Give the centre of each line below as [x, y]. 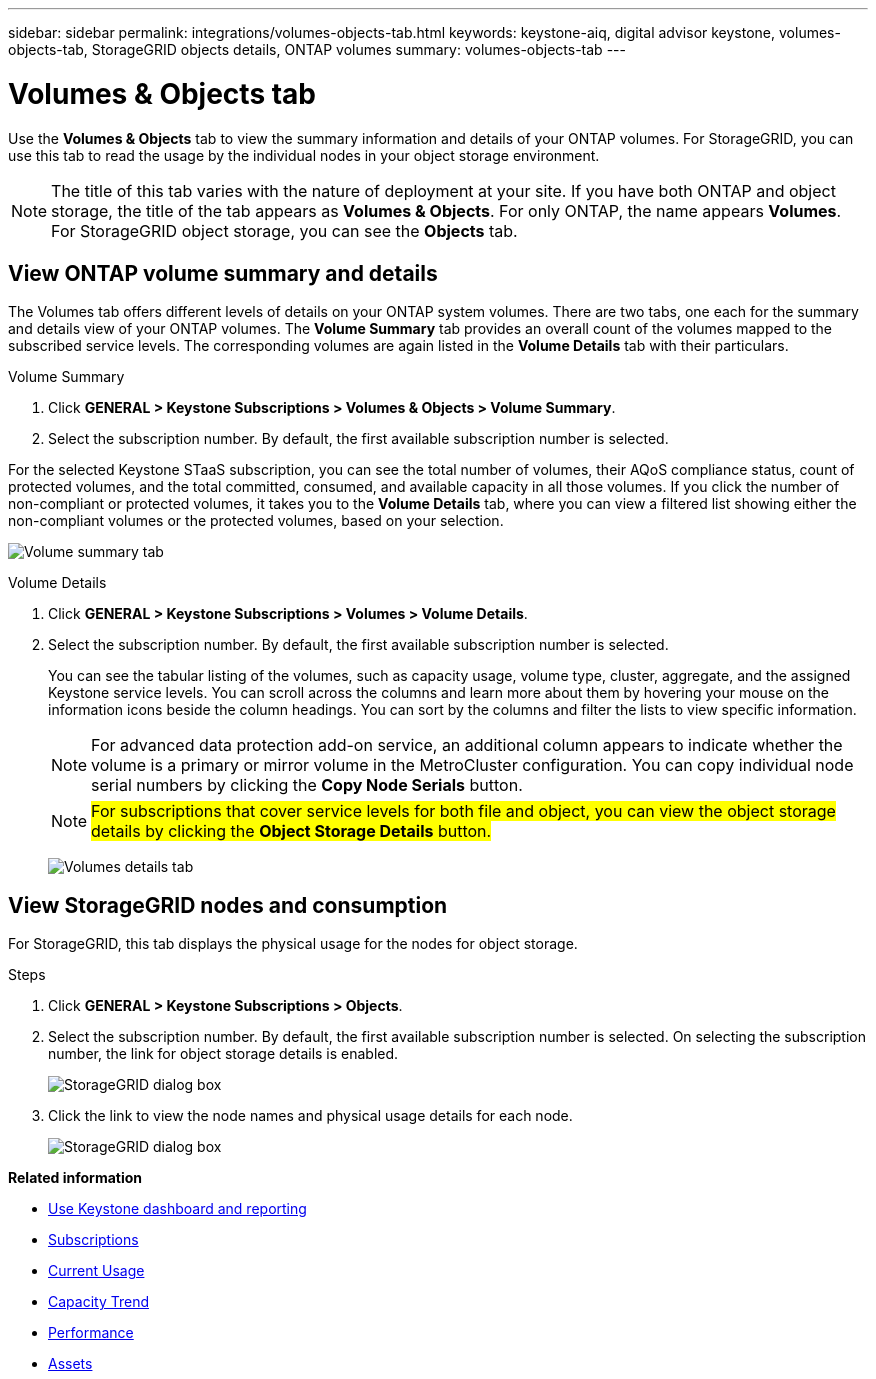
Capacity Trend [98, 1302]
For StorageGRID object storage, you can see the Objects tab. [284, 230]
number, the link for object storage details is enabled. [223, 1054]
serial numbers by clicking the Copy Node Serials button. [307, 785]
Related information [75, 1178]
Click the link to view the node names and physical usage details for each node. [310, 1116]
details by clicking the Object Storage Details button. [291, 831]
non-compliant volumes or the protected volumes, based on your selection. [256, 521]
